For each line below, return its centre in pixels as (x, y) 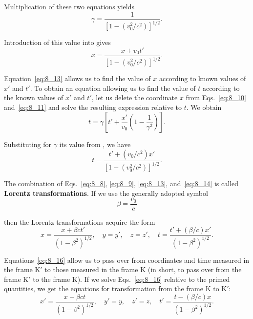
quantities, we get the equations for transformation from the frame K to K (116, 288)
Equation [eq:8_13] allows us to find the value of (77, 78)
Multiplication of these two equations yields (69, 6)
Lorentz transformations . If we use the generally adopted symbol (106, 193)
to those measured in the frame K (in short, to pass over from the (143, 269)
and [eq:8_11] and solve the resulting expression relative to (93, 107)
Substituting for (28, 144)
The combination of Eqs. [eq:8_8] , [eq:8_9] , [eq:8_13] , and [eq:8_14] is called (121, 183)
